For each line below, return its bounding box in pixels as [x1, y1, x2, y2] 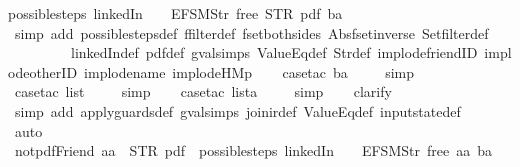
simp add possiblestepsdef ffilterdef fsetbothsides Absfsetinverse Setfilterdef [14, 22, 489, 43]
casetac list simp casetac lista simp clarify [14, 81, 392, 102]
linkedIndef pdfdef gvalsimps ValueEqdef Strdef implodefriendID [70, 42, 478, 63]
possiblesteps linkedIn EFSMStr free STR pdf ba [8, 3, 343, 23]
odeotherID [8, 61, 78, 82]
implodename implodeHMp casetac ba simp [84, 61, 414, 82]
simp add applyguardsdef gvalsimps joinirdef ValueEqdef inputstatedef [14, 100, 461, 121]
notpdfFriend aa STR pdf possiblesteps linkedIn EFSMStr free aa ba [14, 140, 492, 161]
